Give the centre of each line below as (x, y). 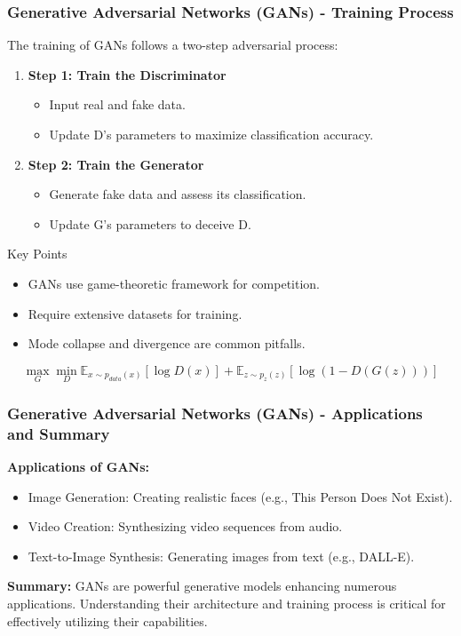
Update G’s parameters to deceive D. (150, 223)
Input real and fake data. (117, 104)
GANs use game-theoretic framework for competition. (174, 283)
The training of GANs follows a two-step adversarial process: (173, 45)
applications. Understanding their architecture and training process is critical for (227, 604)
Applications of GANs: (78, 467)
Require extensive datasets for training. (135, 313)
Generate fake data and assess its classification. (178, 194)
